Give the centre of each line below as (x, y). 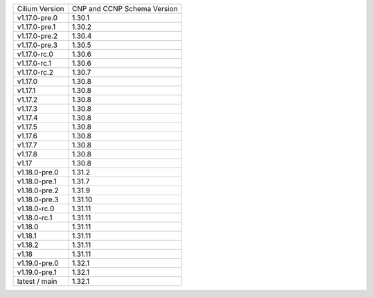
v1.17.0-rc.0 (35, 54)
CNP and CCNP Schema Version (125, 9)
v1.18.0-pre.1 (37, 181)
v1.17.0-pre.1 (36, 27)
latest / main (37, 281)
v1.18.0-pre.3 (38, 199)
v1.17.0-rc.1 (34, 63)
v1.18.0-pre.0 (38, 172)
